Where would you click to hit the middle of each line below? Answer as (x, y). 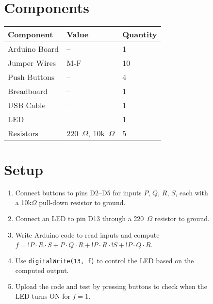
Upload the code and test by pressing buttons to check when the (111, 286)
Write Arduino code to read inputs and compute (87, 235)
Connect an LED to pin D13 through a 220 (80, 218)
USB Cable (27, 105)
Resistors (23, 133)
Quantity (140, 34)
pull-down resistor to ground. (82, 202)
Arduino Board (33, 49)
